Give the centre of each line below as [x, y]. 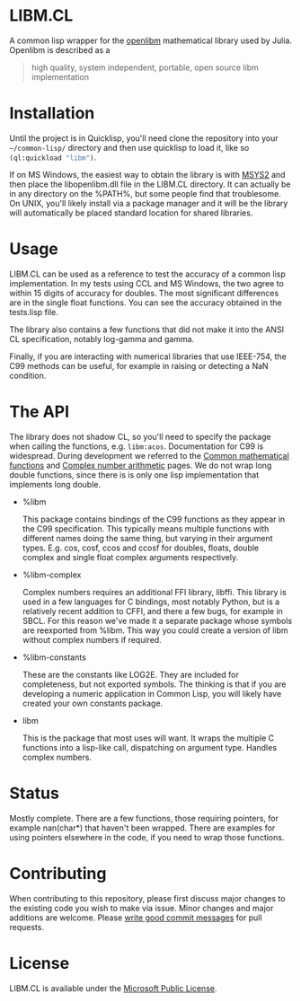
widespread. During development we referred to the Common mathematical [149, 455]
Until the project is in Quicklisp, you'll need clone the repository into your [144, 138]
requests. [27, 927]
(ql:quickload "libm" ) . [53, 157]
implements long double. [55, 484]
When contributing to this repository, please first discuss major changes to [147, 898]
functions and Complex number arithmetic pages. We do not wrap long [141, 465]
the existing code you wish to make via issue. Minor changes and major [142, 908]
